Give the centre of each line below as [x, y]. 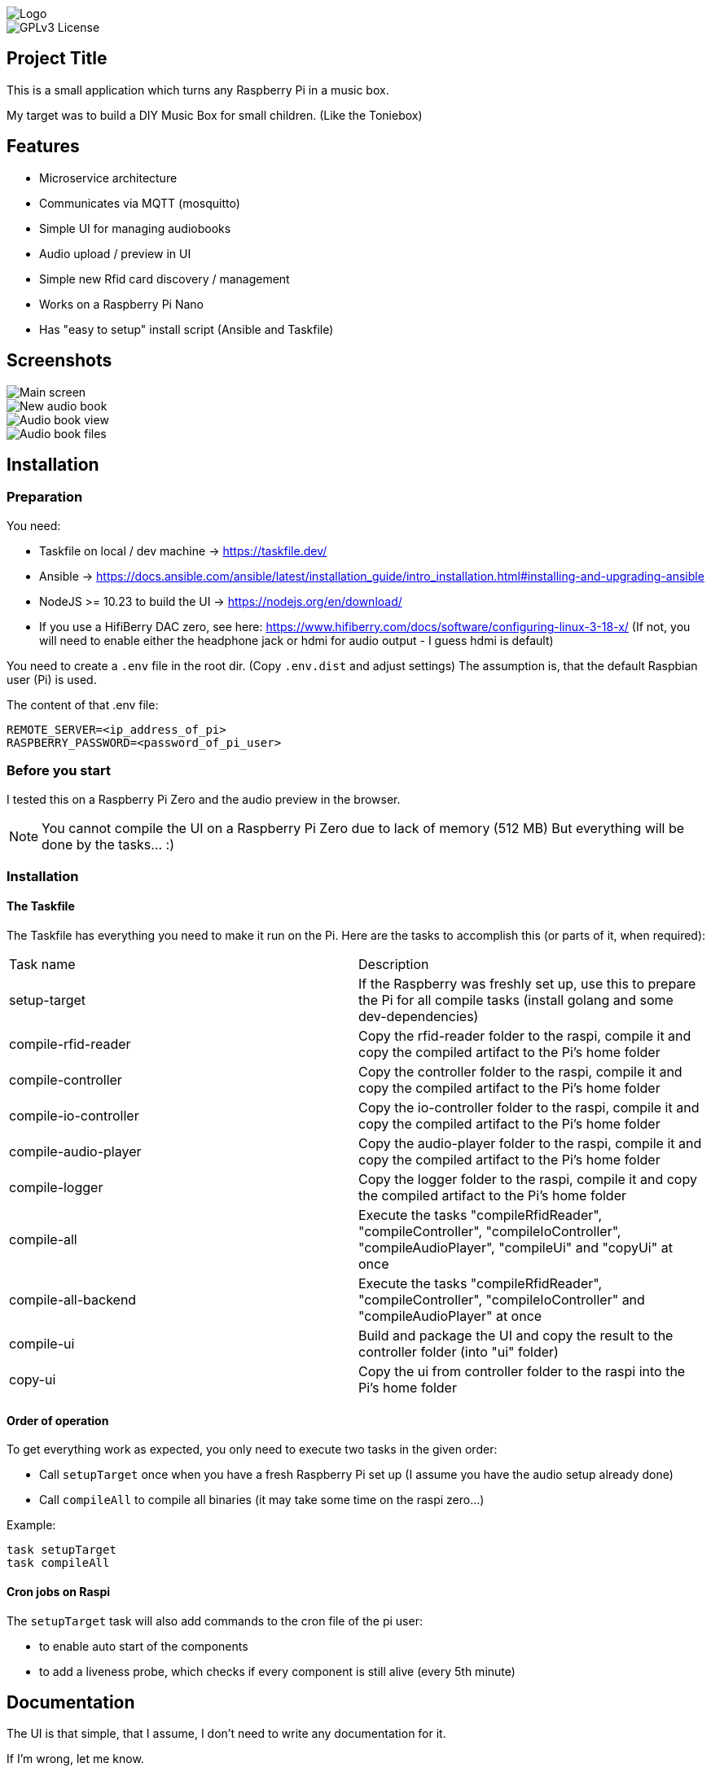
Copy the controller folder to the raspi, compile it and [520, 1072]
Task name [42, 965]
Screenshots [59, 361]
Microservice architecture [108, 178]
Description [394, 965]
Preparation [45, 497]
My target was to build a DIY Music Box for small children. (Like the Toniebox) [215, 115]
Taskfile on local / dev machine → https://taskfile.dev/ [183, 550]
